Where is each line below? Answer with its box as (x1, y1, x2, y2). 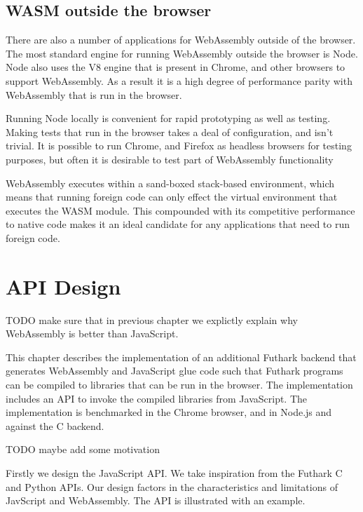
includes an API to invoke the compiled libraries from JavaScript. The (6, 391, 308, 405)
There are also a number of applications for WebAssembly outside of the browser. (6, 32, 356, 47)
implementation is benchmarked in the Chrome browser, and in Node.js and (6, 405, 332, 419)
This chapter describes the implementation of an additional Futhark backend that (6, 349, 357, 364)
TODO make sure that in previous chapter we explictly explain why (6, 312, 298, 327)
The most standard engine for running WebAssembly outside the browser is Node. (6, 46, 358, 60)
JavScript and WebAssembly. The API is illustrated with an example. (6, 493, 306, 508)
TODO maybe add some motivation (6, 442, 160, 457)
